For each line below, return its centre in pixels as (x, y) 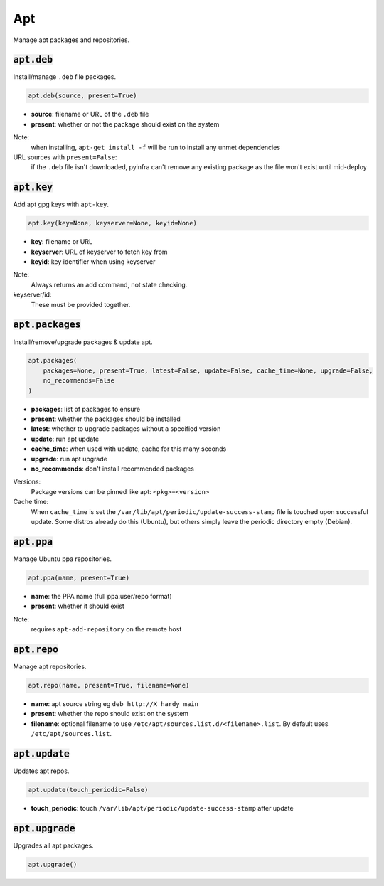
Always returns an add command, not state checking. (109, 284)
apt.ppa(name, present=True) (79, 577)
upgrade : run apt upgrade (69, 459)
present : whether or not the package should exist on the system (125, 124)
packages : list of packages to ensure (86, 409)
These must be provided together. (81, 304)
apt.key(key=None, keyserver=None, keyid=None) (112, 223)
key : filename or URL (62, 242)
